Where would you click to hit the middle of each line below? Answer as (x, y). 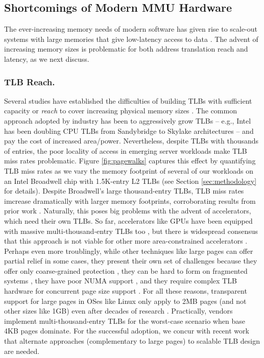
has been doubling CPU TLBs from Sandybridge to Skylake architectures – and (129, 130)
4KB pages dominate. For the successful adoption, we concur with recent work (127, 331)
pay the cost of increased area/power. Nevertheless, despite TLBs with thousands (131, 141)
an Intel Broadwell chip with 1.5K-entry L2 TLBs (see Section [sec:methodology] (130, 181)
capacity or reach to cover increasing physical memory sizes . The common (121, 111)
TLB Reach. (30, 81)
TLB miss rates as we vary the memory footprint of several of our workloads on (129, 170)
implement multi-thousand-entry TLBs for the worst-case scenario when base (125, 320)
